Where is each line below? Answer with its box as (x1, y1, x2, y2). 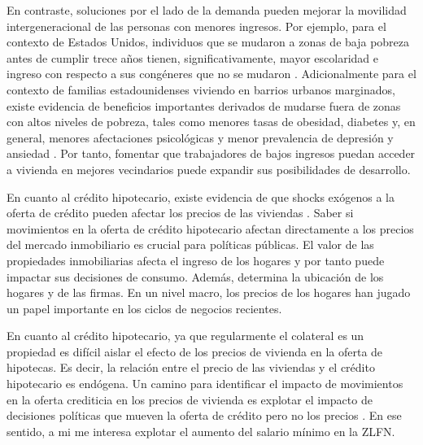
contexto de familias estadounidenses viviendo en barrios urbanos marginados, (7, 81, 395, 98)
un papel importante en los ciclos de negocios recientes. (7, 299, 282, 316)
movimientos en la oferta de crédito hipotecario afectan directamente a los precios (7, 220, 414, 237)
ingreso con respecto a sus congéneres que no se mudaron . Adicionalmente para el (7, 65, 416, 82)
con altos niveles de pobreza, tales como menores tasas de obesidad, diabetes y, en (7, 113, 416, 130)
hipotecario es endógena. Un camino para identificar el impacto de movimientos (7, 375, 403, 392)
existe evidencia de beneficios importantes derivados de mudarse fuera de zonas (7, 97, 401, 114)
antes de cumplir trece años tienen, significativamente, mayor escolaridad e (7, 49, 378, 66)
